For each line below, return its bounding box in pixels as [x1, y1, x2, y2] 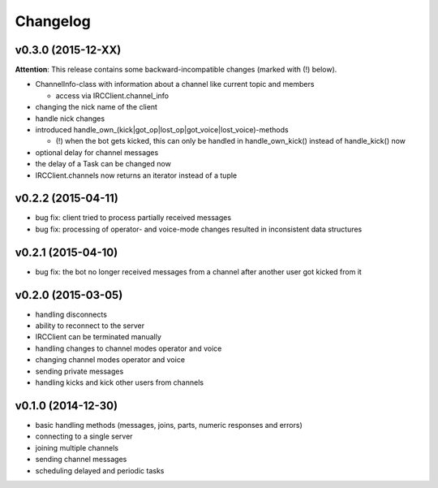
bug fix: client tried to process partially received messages [35, 213, 231, 222]
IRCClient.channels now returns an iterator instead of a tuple [35, 171, 238, 180]
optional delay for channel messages [35, 147, 159, 158]
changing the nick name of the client [35, 102, 158, 112]
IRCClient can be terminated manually [35, 332, 162, 342]
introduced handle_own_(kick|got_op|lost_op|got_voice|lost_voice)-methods [35, 125, 289, 135]
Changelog [15, 12, 91, 30]
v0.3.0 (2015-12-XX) [15, 43, 122, 57]
